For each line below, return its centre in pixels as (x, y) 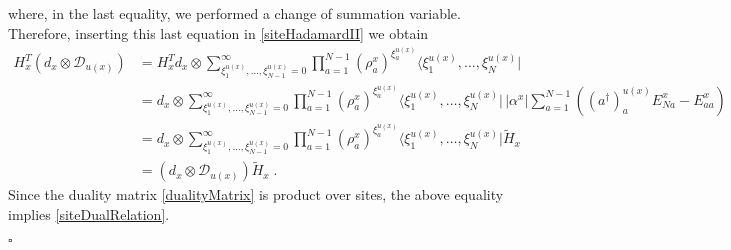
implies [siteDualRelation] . (89, 214)
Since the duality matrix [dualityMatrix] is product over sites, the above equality (256, 194)
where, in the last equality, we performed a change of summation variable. (234, 13)
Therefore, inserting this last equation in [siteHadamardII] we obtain (218, 32)
